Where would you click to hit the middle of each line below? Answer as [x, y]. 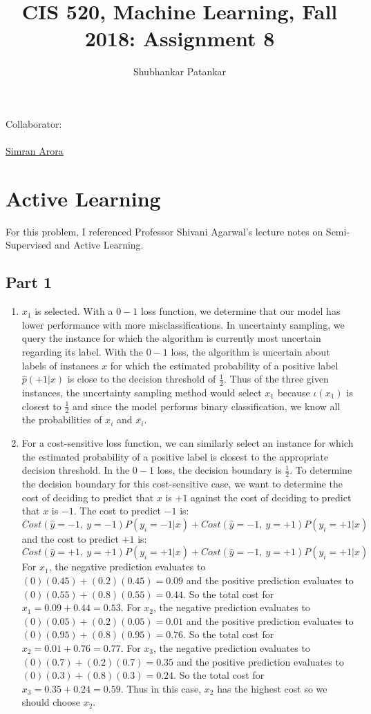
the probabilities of [62, 419]
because [294, 392]
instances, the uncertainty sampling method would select [142, 392]
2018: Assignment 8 [180, 38]
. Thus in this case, [161, 688]
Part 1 [29, 282]
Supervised [29, 245]
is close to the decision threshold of [142, 379]
